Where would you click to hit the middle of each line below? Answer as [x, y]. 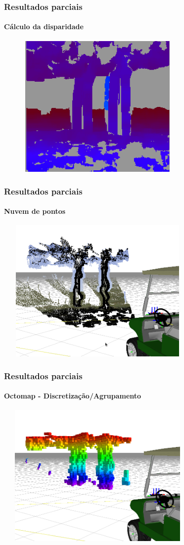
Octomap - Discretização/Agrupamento [73, 396]
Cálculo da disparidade [44, 26]
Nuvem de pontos [35, 211]
